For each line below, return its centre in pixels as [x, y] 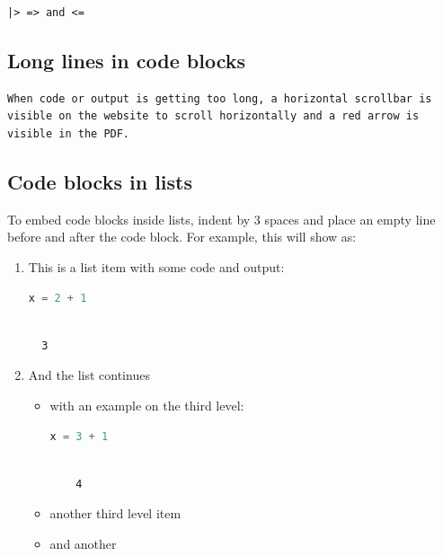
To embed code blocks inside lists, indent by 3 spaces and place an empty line [221, 219]
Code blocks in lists [100, 181]
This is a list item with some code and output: [156, 266]
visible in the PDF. [69, 133]
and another [83, 543]
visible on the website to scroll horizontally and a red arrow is [213, 116]
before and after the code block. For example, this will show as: [182, 237]
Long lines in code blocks [126, 60]
